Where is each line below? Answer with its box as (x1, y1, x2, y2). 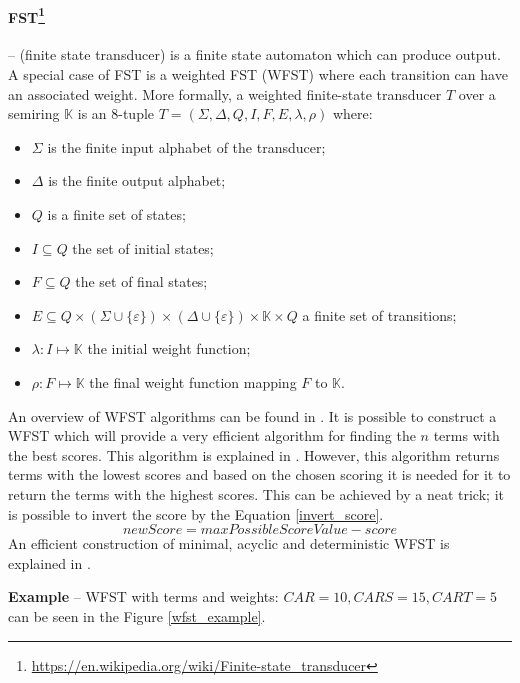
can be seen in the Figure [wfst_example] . (8, 605, 266, 626)
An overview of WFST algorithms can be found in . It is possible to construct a (8, 405, 497, 426)
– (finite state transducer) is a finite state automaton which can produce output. (8, 44, 501, 65)
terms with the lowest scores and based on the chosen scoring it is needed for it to (8, 464, 511, 485)
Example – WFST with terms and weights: (8, 586, 279, 607)
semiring (8, 103, 60, 124)
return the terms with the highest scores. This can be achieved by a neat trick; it (8, 483, 504, 504)
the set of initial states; (72, 237, 214, 258)
